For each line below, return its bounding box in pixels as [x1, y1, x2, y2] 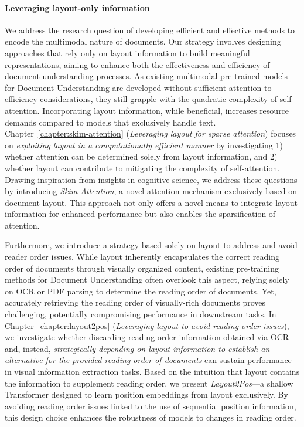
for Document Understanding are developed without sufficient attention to [5, 81, 272, 93]
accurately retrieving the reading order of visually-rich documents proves [5, 296, 266, 309]
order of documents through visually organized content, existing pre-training [5, 262, 279, 274]
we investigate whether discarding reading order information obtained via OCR [5, 331, 289, 343]
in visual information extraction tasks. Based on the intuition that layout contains [5, 365, 300, 378]
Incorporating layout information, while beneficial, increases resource [42, 104, 289, 116]
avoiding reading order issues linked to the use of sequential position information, [5, 399, 296, 412]
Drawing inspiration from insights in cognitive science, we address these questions [5, 173, 298, 185]
